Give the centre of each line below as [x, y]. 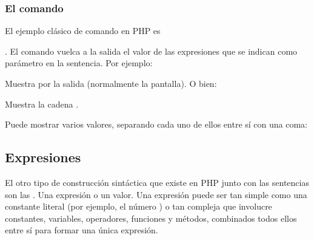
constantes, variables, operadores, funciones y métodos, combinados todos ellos [151, 218]
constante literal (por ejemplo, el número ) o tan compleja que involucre [139, 206]
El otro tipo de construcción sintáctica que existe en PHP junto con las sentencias [157, 182]
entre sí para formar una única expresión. [82, 230]
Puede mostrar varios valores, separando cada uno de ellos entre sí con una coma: [156, 124]
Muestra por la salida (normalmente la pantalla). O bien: [111, 83]
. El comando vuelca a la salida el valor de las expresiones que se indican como [151, 51]
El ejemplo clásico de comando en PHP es [83, 31]
